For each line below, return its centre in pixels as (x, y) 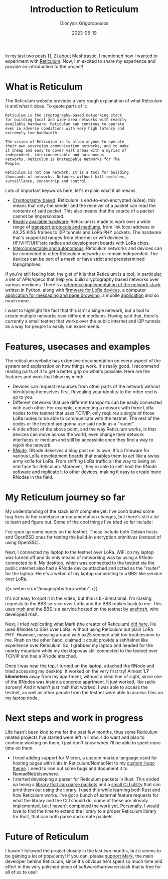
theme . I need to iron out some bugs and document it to (70, 768)
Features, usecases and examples (78, 347)
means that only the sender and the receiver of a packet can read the (84, 205)
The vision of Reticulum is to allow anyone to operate (65, 142)
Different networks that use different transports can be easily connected (87, 402)
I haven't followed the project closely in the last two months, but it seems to (83, 850)
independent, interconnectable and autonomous (55, 155)
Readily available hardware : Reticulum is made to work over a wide (81, 222)
